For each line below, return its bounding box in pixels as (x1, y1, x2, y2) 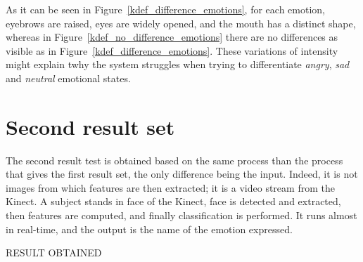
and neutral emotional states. (6, 70, 131, 85)
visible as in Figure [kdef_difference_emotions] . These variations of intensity (6, 43, 338, 58)
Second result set (6, 112, 175, 140)
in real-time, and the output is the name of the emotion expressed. (6, 221, 293, 236)
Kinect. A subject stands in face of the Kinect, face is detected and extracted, (6, 194, 341, 209)
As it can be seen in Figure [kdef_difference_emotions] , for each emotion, (6, 2, 325, 16)
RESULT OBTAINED (6, 245, 102, 260)
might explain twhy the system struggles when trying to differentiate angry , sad (6, 57, 350, 72)
